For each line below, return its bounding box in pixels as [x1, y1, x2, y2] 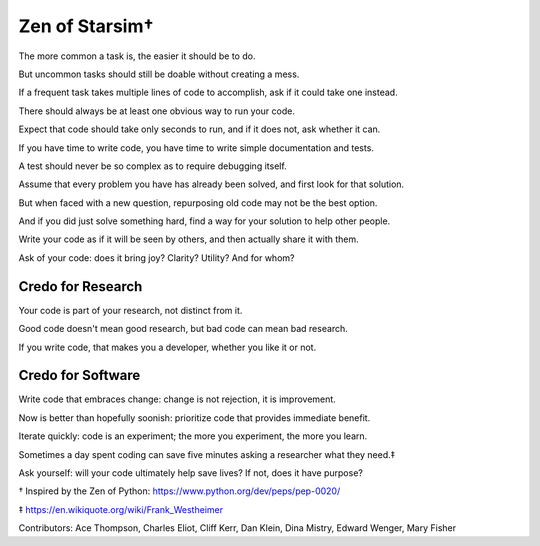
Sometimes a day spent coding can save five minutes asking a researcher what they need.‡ [18, 448, 395, 460]
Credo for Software [18, 367, 141, 384]
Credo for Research [18, 278, 143, 295]
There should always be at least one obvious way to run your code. [18, 105, 295, 117]
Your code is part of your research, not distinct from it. [18, 304, 243, 316]
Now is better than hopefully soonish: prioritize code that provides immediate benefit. [18, 411, 371, 424]
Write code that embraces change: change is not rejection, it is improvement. [18, 393, 337, 405]
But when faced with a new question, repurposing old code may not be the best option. [18, 196, 378, 209]
